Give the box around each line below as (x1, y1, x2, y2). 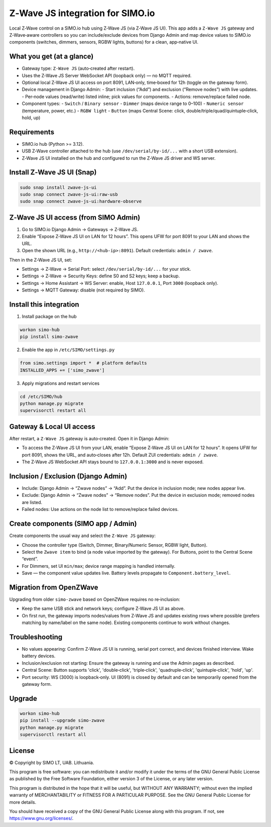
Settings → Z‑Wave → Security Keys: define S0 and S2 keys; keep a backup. (22, 273, 180, 279)
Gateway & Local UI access (9, 422, 95, 431)
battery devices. (22, 653, 56, 659)
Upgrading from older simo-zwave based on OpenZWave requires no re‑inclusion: (9, 596, 181, 602)
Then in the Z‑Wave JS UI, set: (9, 257, 72, 263)
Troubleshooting (9, 633, 63, 641)
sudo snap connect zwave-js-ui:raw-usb (20, 191, 118, 197)
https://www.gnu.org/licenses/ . (9, 815, 74, 821)
